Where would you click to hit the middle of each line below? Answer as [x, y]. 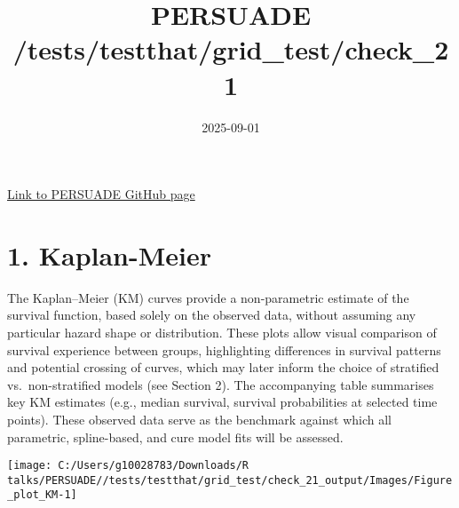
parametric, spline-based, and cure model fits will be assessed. [175, 437]
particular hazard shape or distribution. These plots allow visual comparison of [222, 332]
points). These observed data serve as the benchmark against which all [199, 419]
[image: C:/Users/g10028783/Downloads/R [128, 466]
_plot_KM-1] [42, 495]
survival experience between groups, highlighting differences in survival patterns [224, 349]
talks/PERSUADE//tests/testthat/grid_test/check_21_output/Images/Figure [230, 480]
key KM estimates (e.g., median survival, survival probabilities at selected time [222, 402]
